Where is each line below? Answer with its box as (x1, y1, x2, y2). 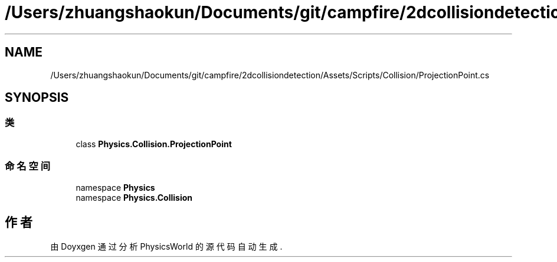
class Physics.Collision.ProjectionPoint (76, 138, 232, 149)
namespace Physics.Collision (76, 192, 193, 203)
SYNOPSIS (5, 90, 69, 105)
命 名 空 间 (5, 160, 51, 173)
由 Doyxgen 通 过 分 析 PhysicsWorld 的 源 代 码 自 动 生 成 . (50, 241, 283, 252)
